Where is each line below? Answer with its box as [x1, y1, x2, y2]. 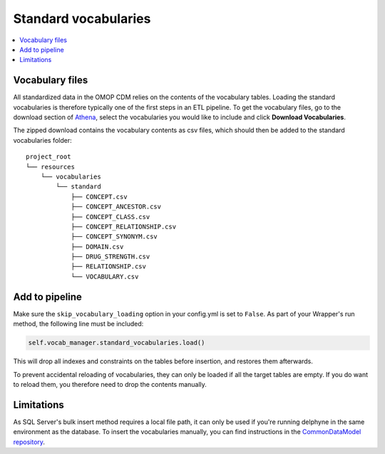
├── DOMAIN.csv [71, 243, 124, 251]
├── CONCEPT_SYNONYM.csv [71, 233, 158, 241]
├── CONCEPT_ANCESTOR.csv [71, 203, 162, 211]
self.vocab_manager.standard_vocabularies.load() [28, 339, 205, 347]
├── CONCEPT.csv [71, 193, 128, 201]
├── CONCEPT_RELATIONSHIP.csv [71, 222, 177, 231]
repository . [13, 438, 46, 446]
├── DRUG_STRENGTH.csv [71, 253, 150, 261]
